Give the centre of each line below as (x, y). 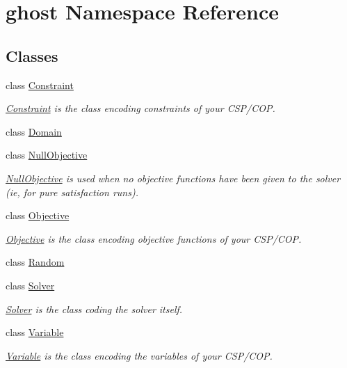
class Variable (35, 332)
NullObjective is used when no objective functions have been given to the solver (173, 178)
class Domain (34, 131)
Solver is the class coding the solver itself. (94, 309)
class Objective (38, 215)
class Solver (30, 285)
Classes (32, 55)
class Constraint (40, 85)
